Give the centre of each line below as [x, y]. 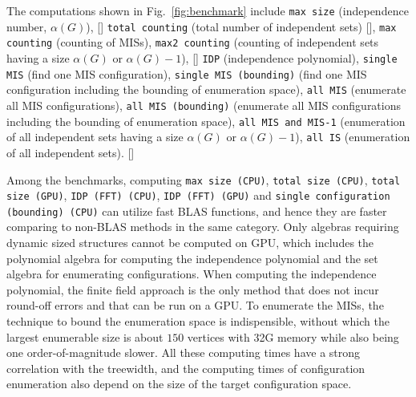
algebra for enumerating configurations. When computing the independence [192, 274]
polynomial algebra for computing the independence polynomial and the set [192, 258]
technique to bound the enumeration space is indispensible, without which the [198, 321]
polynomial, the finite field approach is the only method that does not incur [193, 289]
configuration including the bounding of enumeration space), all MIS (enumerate [206, 89]
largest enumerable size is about [85, 336]
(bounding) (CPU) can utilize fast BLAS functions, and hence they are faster [197, 211]
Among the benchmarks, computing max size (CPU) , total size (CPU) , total [204, 179]
